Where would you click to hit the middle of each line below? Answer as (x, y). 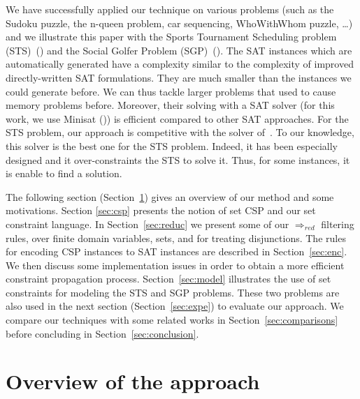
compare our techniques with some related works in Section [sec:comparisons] (172, 320)
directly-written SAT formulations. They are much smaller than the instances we (179, 77)
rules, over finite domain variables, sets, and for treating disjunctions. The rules (176, 238)
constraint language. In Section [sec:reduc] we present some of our (147, 224)
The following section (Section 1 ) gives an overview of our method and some (170, 196)
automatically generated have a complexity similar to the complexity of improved (180, 64)
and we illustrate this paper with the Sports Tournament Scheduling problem (171, 37)
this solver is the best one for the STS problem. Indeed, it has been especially (172, 145)
